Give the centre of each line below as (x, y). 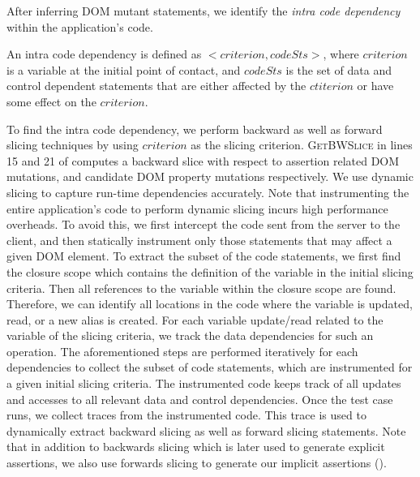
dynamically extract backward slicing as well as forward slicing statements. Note (206, 430)
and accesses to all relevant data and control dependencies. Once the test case (200, 399)
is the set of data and (339, 69)
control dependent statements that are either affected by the (156, 86)
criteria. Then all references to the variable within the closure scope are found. (201, 288)
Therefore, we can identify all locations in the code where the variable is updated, (210, 304)
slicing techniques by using (73, 145)
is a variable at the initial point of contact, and (124, 69)
